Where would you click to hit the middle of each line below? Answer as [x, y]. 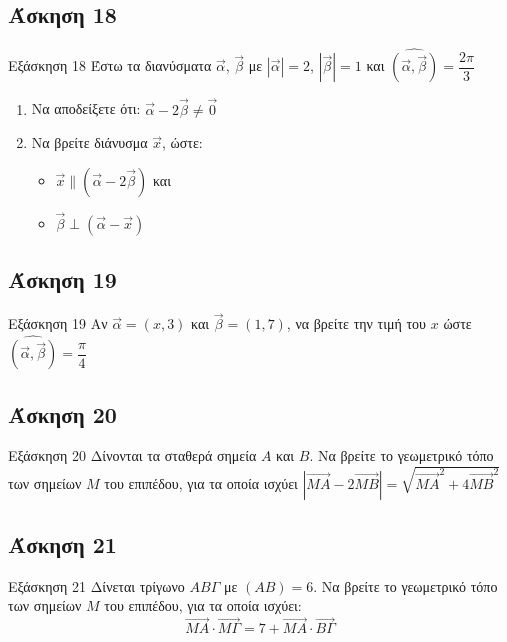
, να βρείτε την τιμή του [356, 323]
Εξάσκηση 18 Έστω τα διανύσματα [110, 65]
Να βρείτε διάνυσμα [89, 142]
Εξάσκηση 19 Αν [58, 323]
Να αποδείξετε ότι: [86, 108]
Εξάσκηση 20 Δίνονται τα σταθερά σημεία [132, 455]
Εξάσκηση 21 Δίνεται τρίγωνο [96, 585]
